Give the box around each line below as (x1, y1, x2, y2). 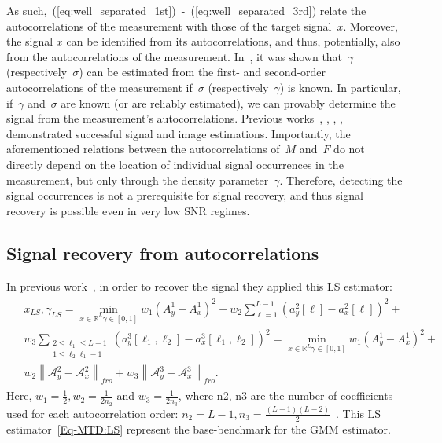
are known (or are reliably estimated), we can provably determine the (61, 94, 396, 111)
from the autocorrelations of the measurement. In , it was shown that (6, 48, 343, 64)
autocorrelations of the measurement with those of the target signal (6, 17, 332, 34)
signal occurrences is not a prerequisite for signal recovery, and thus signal (6, 187, 363, 203)
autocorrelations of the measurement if (6, 79, 193, 95)
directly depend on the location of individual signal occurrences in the (6, 156, 344, 172)
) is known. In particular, (279, 79, 401, 95)
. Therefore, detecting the (279, 171, 403, 188)
